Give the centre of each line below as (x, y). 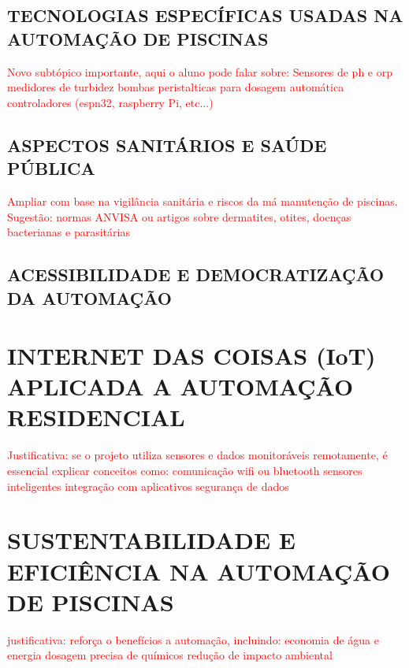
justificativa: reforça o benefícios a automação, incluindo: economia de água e (193, 639)
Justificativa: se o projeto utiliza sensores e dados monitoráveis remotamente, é (197, 455)
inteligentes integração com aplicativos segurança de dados (148, 486)
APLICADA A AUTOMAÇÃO (180, 386)
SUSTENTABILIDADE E (151, 540)
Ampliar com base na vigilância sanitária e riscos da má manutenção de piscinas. (203, 200)
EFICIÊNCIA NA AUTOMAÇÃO (199, 571)
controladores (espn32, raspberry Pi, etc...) (110, 102)
